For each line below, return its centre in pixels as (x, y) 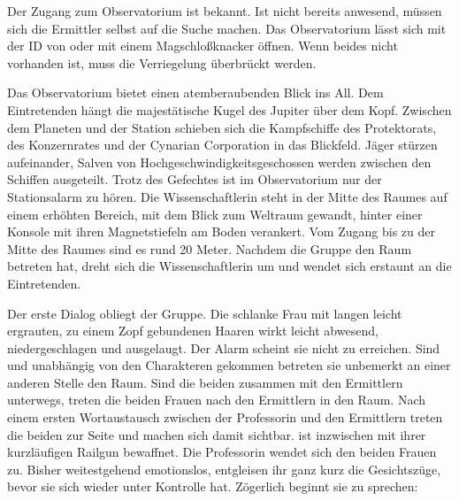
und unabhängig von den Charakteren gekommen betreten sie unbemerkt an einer (229, 365)
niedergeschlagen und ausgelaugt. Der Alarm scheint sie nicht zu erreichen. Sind (224, 347)
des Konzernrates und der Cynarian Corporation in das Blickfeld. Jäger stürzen (222, 145)
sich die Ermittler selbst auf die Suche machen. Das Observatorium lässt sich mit (227, 28)
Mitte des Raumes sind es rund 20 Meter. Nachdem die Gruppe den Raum (210, 248)
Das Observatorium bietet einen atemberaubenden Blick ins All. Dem (195, 92)
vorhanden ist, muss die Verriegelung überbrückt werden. (162, 62)
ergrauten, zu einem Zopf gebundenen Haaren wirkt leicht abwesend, (193, 331)
